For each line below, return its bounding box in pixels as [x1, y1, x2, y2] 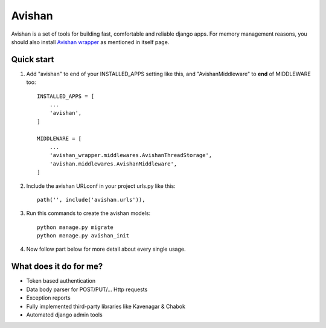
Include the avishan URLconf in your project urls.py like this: [26, 182, 176, 190]
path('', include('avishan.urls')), [37, 196, 145, 203]
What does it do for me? [11, 262, 103, 272]
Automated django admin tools [26, 311, 103, 318]
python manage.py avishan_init [37, 233, 130, 239]
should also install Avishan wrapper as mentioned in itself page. [11, 38, 170, 45]
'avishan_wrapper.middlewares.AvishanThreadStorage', [49, 152, 213, 159]
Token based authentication [26, 277, 96, 285]
